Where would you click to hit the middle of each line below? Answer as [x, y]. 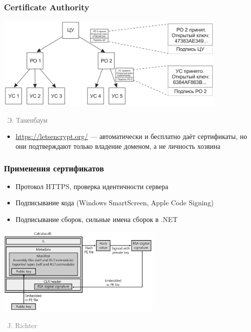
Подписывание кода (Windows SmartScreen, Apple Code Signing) [114, 203]
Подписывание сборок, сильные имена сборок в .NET [97, 219]
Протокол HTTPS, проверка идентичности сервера [92, 186]
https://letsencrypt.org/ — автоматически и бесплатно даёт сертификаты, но [131, 136]
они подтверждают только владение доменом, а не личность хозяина [118, 146]
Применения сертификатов [54, 168]
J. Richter [22, 325]
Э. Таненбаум [27, 120]
